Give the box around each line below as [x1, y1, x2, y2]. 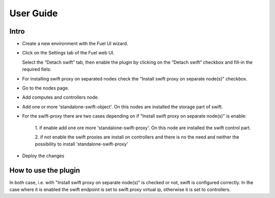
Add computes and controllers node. [22, 94, 99, 100]
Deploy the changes [22, 153, 65, 159]
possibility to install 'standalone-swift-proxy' [35, 141, 128, 147]
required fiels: [22, 66, 51, 72]
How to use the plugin [9, 166, 80, 175]
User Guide [9, 8, 58, 19]
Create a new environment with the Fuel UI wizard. [22, 41, 128, 47]
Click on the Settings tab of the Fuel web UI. [22, 50, 115, 56]
